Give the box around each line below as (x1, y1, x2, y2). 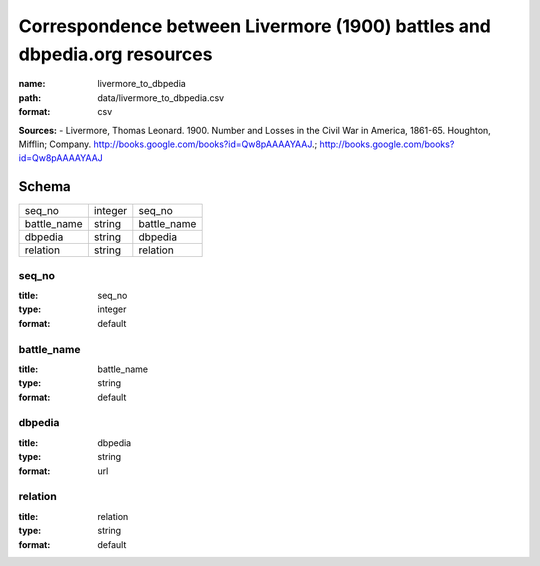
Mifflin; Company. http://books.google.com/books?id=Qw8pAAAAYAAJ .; (18, 138, 318, 150)
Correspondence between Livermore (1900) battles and (18, 15, 492, 37)
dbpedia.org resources (18, 43, 213, 65)
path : (18, 91, 42, 104)
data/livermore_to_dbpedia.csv (97, 91, 225, 104)
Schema (18, 178, 72, 195)
